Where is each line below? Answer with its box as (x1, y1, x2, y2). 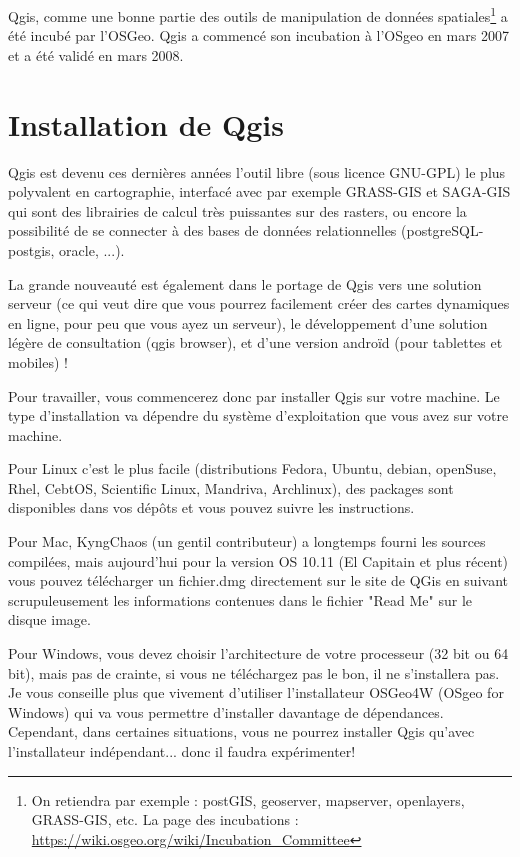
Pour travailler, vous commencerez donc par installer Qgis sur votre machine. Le (8, 385, 500, 406)
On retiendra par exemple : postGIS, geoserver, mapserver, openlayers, (31, 789, 465, 810)
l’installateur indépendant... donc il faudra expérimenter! (8, 741, 356, 761)
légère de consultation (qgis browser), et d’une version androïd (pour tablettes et (8, 332, 503, 353)
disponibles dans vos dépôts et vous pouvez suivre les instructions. (8, 497, 415, 518)
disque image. (8, 609, 91, 630)
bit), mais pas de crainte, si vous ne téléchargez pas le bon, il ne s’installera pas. (8, 662, 500, 683)
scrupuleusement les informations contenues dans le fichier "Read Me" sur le (8, 589, 472, 610)
